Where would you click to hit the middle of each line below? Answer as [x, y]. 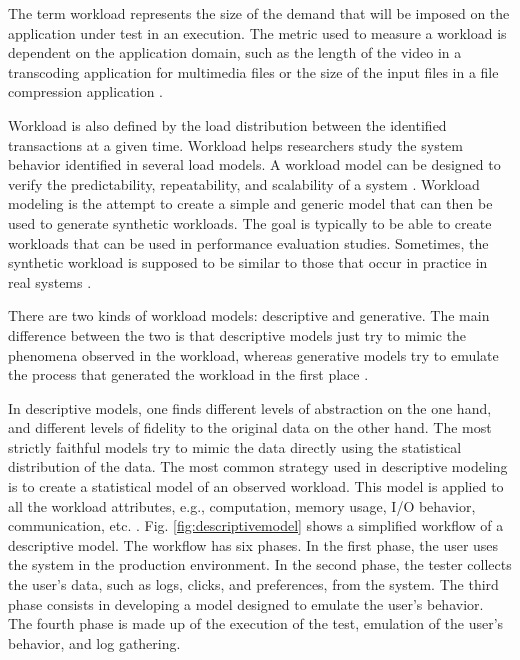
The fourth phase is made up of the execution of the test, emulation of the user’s [256, 623]
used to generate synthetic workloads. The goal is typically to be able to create [250, 222]
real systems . [50, 281]
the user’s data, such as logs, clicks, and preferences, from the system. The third [253, 584]
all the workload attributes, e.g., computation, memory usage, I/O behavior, [242, 505]
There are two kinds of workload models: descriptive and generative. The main [249, 315]
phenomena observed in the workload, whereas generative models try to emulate [253, 354]
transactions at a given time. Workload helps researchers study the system [235, 144]
